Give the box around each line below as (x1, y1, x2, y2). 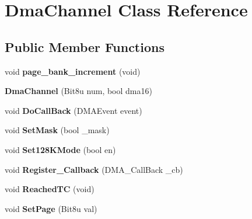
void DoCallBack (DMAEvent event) (5, 104, 142, 116)
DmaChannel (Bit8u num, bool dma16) (5, 85, 152, 97)
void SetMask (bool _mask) (5, 124, 110, 136)
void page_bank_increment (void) (5, 65, 141, 77)
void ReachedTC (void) (5, 183, 94, 195)
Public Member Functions (5, 37, 164, 55)
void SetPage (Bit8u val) (5, 202, 97, 214)
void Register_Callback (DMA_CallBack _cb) (5, 163, 183, 175)
